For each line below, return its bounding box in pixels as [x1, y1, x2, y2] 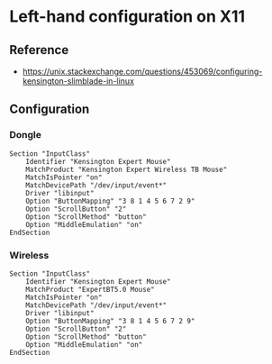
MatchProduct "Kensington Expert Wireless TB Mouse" [25, 165, 228, 174]
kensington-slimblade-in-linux [22, 76, 135, 86]
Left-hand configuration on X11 [9, 6, 246, 27]
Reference [9, 42, 69, 58]
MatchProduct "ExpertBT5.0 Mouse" [25, 285, 155, 294]
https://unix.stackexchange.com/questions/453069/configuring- [22, 66, 263, 77]
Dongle [9, 129, 42, 141]
